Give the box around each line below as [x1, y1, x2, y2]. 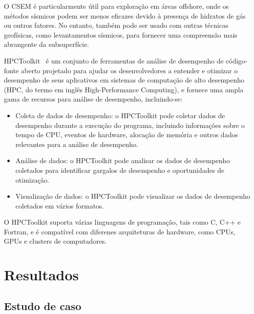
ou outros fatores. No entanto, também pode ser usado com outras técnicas [4, 20, 229, 30]
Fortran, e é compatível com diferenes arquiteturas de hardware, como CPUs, [4, 226, 235, 236]
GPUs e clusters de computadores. [4, 236, 107, 246]
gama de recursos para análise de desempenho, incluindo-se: [4, 94, 183, 104]
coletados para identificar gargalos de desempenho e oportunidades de [15, 165, 224, 175]
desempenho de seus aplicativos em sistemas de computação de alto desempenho [4, 75, 245, 85]
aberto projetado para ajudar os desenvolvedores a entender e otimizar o [21, 65, 238, 75]
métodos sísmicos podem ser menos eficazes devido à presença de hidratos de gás [4, 10, 246, 21]
